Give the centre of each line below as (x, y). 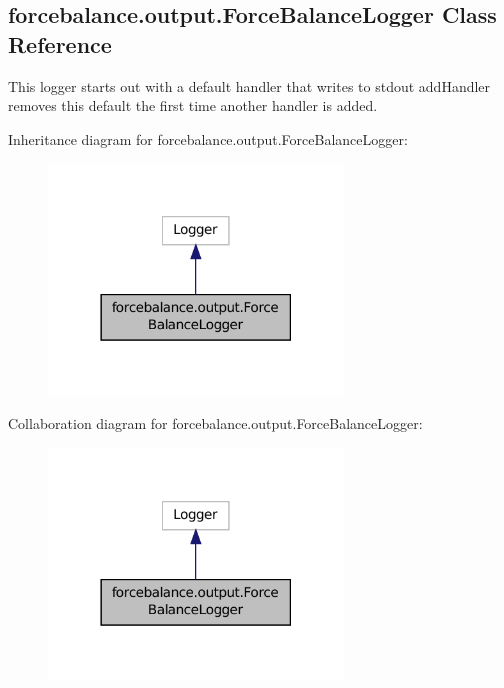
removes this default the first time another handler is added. (193, 105)
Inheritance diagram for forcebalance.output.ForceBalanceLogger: (208, 138)
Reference (60, 43)
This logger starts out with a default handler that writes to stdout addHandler (249, 85)
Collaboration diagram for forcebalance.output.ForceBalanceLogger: (215, 423)
